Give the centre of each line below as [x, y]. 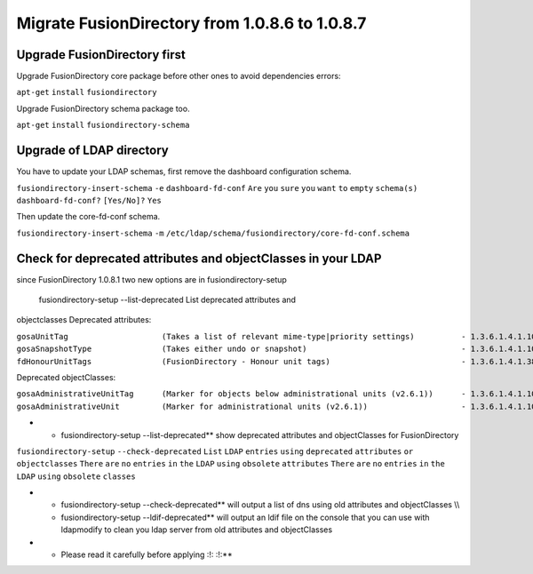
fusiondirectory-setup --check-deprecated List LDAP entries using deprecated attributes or [215, 451]
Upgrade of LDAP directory [92, 151]
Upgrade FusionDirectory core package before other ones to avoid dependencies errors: [179, 76]
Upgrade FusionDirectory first [101, 55]
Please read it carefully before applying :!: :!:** [147, 554]
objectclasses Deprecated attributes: [84, 320]
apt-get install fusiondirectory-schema [103, 125]
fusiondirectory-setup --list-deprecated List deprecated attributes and [167, 299]
